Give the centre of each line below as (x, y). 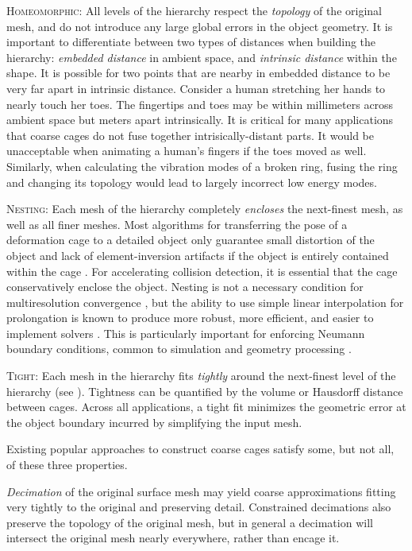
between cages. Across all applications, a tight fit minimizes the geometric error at (206, 407)
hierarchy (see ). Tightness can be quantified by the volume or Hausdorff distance (205, 391)
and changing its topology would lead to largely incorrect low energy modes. (192, 182)
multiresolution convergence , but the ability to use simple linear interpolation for (205, 302)
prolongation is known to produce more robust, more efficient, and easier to (190, 318)
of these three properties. (67, 465)
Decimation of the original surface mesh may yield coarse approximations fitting (201, 491)
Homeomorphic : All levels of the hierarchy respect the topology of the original (194, 10)
